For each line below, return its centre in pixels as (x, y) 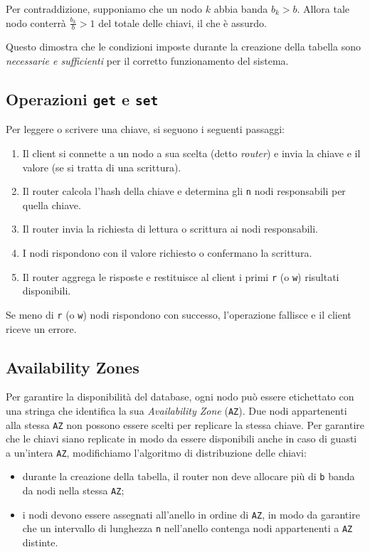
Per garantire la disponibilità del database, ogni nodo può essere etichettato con (180, 397)
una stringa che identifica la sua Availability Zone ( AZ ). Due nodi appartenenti (176, 410)
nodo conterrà (36, 22)
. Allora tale (323, 9)
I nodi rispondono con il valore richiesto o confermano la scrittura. (167, 253)
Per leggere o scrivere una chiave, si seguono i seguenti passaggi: (145, 129)
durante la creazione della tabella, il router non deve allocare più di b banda (189, 476)
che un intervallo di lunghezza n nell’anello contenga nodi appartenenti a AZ (187, 528)
